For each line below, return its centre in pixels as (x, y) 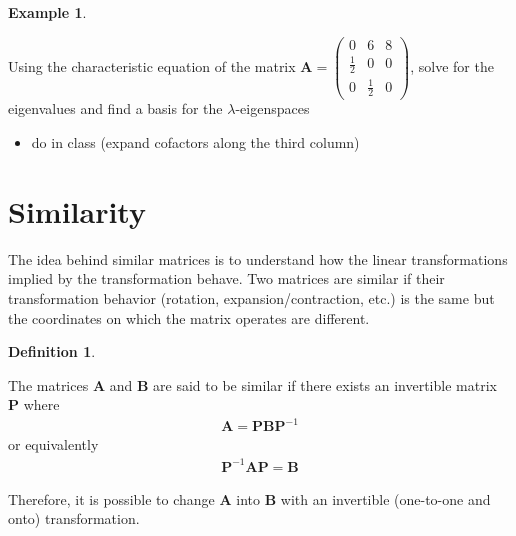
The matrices (48, 384)
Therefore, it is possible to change (111, 498)
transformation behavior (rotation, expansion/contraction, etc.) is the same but (251, 297)
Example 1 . (47, 12)
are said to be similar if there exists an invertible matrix (325, 384)
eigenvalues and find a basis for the (115, 108)
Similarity (77, 210)
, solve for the (452, 65)
